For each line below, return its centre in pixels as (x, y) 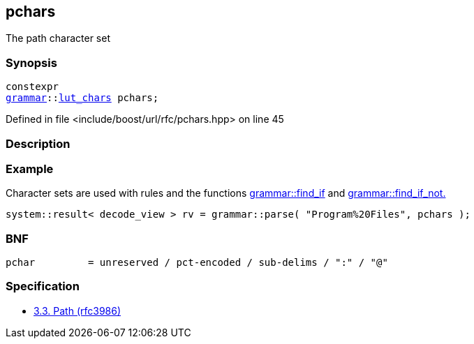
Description (38, 143)
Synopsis (31, 62)
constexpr (32, 87)
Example (30, 169)
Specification (43, 286)
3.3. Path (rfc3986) (77, 311)
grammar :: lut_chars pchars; (82, 98)
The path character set (58, 38)
